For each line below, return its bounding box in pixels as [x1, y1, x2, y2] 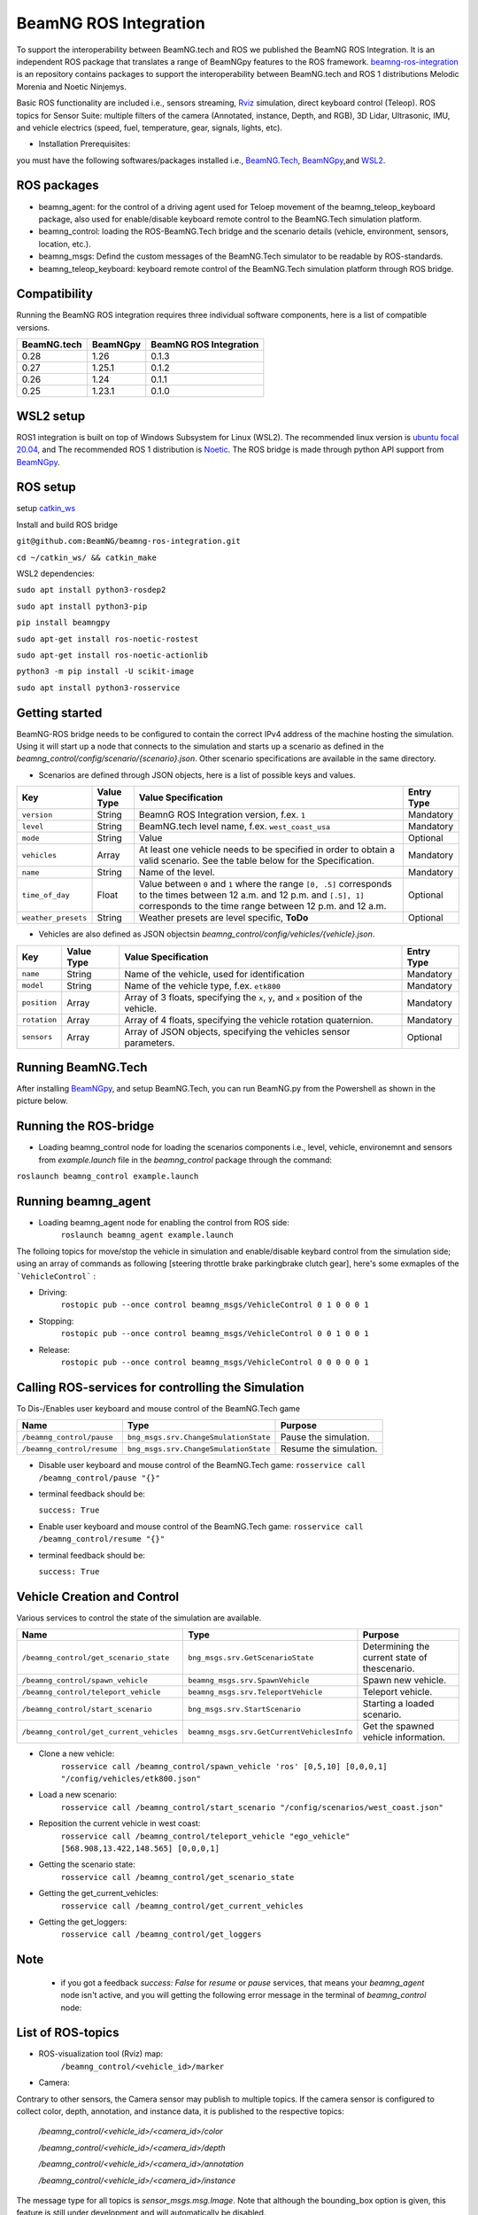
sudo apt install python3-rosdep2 [16, 585, 166, 595]
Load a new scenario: [38, 1790, 118, 1800]
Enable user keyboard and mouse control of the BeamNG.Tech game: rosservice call [38, 1520, 364, 1532]
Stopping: [38, 1316, 74, 1326]
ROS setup [16, 479, 76, 495]
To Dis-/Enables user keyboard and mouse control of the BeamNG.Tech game [16, 1403, 301, 1413]
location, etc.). [38, 238, 92, 249]
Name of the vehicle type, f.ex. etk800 [124, 979, 281, 991]
